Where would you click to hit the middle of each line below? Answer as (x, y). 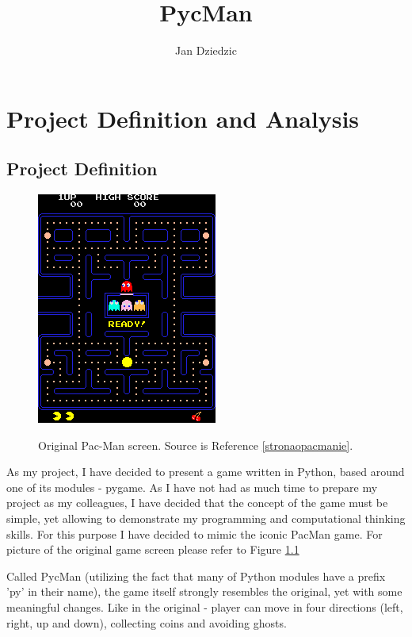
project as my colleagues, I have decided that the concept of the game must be (197, 503)
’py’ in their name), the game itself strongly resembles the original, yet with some (204, 591)
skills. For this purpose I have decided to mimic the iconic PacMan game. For (195, 533)
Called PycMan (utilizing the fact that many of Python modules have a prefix (196, 576)
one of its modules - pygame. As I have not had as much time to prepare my (192, 487)
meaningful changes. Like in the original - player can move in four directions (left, (205, 607)
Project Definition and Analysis (183, 118)
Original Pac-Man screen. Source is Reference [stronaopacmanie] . (196, 445)
